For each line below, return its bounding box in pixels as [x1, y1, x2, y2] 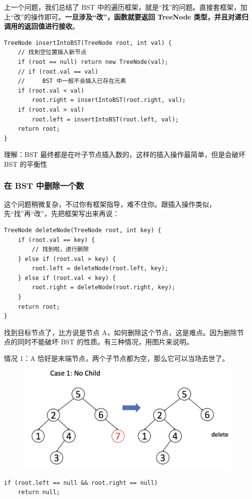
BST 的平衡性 [4, 159, 47, 169]
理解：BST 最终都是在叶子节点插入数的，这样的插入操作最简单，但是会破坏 [4, 149, 246, 160]
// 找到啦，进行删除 [32, 246, 89, 253]
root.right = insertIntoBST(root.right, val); [32, 97, 186, 104]
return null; [18, 489, 60, 496]
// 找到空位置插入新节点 [18, 49, 87, 56]
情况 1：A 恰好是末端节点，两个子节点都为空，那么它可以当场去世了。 [4, 353, 229, 363]
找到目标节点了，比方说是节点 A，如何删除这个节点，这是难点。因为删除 [4, 327, 237, 337]
